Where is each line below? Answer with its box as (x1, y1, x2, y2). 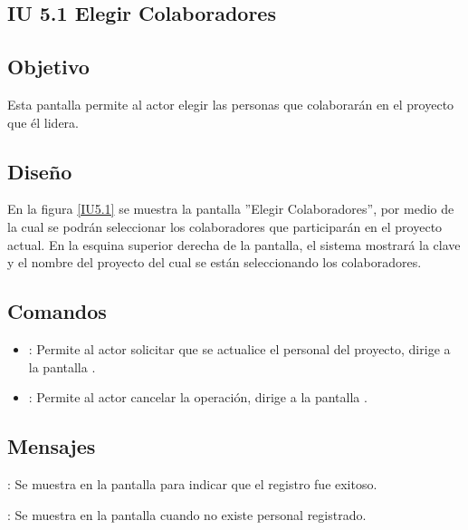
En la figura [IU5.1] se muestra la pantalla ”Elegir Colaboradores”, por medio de (7, 199, 454, 218)
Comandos (7, 297, 107, 325)
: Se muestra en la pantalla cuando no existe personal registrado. (7, 505, 367, 524)
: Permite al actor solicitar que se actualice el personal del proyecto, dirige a (28, 339, 451, 358)
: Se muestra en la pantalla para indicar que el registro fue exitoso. (7, 474, 377, 493)
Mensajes (7, 432, 96, 460)
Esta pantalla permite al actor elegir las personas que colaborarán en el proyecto (7, 94, 454, 113)
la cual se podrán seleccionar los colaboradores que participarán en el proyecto (7, 217, 443, 236)
